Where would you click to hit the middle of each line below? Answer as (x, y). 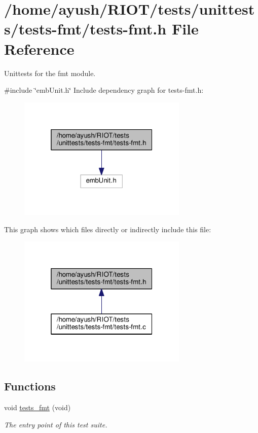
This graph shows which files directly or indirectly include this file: (108, 229)
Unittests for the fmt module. (50, 73)
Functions (30, 386)
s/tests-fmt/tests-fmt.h (85, 29)
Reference (39, 48)
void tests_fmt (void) (38, 407)
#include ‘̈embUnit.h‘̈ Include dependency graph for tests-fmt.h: (104, 90)
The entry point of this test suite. (56, 424)
